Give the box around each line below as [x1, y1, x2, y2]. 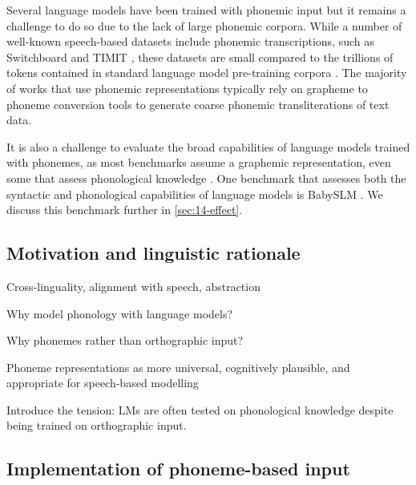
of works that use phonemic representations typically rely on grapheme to [6, 79, 368, 96]
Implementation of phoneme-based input [6, 456, 350, 481]
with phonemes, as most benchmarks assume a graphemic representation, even [6, 154, 391, 171]
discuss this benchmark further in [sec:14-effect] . [6, 201, 243, 218]
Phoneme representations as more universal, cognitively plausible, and [6, 358, 350, 375]
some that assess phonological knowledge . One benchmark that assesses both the [6, 169, 406, 186]
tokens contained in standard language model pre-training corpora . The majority [6, 64, 407, 81]
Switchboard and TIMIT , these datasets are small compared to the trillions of [6, 48, 394, 65]
